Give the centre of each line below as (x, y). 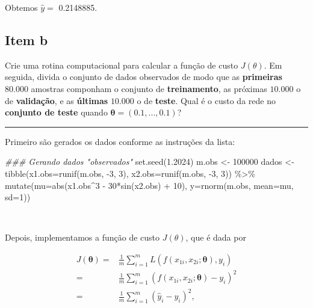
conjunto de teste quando (56, 112)
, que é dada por (216, 237)
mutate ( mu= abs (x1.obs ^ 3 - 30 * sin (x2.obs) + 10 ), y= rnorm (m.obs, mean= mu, (149, 185)
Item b (26, 39)
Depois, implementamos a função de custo (82, 237)
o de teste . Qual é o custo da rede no (206, 100)
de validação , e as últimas (57, 100)
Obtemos (21, 7)
